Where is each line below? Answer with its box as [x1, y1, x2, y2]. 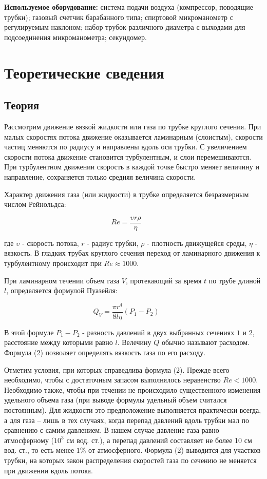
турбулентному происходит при [4, 257, 102, 268]
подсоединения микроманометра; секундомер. [4, 31, 147, 42]
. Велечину [117, 337, 151, 348]
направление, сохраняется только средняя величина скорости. [4, 171, 196, 182]
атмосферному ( [4, 434, 54, 445]
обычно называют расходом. [161, 337, 250, 348]
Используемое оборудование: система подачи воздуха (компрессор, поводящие [4, 2, 253, 12]
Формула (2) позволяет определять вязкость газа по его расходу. [4, 347, 206, 358]
